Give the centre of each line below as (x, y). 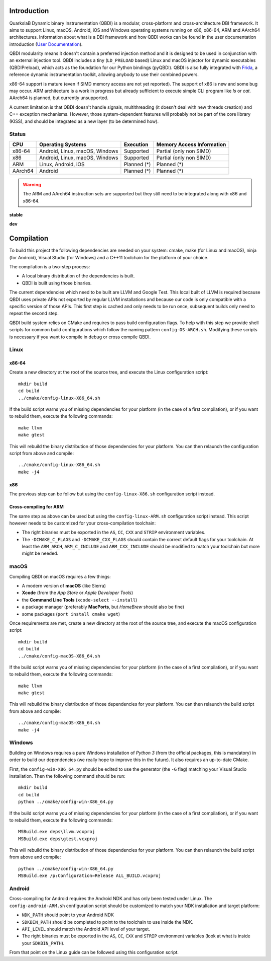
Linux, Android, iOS (62, 164)
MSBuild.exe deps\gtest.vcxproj (58, 839)
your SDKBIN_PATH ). (43, 943)
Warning (32, 184)
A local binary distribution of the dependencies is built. (78, 276)
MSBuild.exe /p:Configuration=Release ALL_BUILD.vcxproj (90, 876)
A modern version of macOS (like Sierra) (64, 586)
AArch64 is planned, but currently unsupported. (59, 98)
